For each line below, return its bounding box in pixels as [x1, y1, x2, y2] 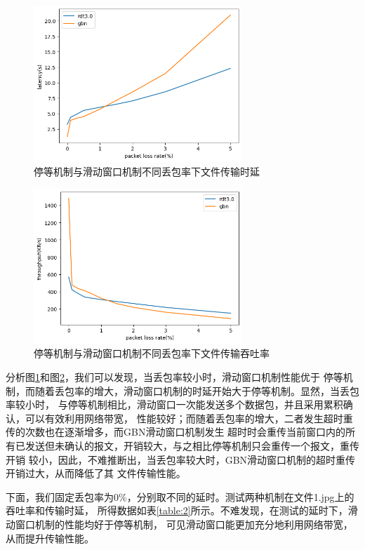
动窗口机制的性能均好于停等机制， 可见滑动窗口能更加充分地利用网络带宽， [6, 516, 353, 531]
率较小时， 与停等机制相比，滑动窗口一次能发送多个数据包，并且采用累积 [6, 397, 343, 412]
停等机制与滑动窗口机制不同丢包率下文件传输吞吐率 [34, 346, 270, 361]
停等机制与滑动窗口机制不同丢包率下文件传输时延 [34, 164, 260, 179]
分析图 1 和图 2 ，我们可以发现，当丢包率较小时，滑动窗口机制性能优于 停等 [6, 370, 343, 384]
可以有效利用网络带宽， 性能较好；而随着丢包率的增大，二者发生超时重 [25, 410, 353, 425]
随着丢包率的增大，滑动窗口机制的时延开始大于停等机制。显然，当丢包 [34, 383, 359, 398]
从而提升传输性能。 [6, 530, 94, 545]
